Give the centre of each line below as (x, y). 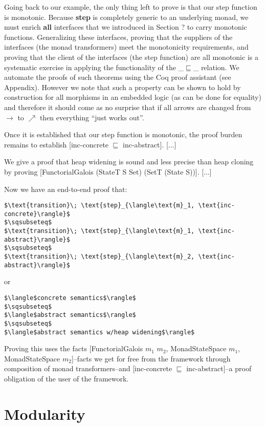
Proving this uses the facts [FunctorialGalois (74, 348)
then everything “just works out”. (92, 117)
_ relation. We (216, 67)
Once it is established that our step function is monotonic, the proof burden (123, 134)
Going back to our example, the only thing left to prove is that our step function (131, 7)
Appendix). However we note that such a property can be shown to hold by (123, 87)
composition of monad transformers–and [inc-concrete (88, 368)
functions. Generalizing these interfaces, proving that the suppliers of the (118, 37)
